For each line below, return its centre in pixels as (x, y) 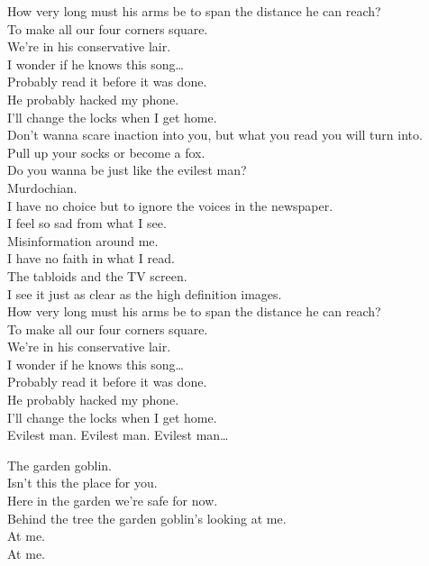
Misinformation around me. (83, 240)
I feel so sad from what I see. (87, 223)
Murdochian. (42, 187)
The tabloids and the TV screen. (97, 275)
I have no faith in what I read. (91, 258)
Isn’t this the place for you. (82, 483)
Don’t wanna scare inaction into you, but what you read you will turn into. (215, 135)
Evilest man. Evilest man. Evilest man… (118, 435)
